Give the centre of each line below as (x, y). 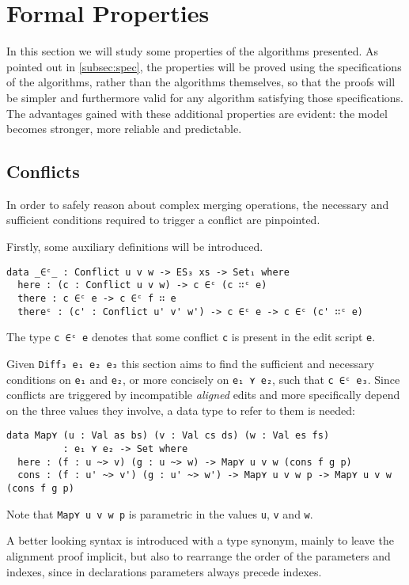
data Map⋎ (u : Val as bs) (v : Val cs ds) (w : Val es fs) (168, 436)
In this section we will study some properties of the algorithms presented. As (193, 51)
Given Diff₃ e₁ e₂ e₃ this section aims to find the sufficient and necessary (190, 363)
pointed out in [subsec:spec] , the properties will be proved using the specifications (204, 66)
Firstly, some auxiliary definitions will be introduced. (135, 247)
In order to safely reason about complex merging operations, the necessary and (198, 204)
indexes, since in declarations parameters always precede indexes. (164, 571)
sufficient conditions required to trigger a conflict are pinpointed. (163, 220)
